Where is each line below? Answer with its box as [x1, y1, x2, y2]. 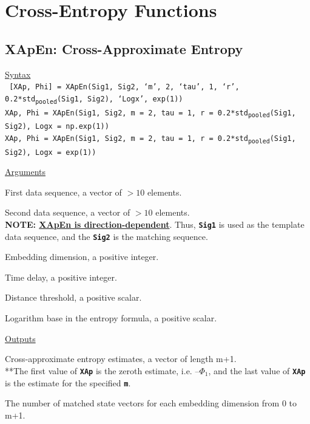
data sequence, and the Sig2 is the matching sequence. [5, 230, 208, 242]
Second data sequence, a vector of [5, 206, 130, 219]
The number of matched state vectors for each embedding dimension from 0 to [5, 397, 297, 409]
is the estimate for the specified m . [5, 376, 131, 389]
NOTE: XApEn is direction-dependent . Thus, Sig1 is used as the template [5, 217, 305, 230]
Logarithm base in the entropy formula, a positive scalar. [5, 312, 217, 324]
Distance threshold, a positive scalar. [5, 291, 142, 304]
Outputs [5, 332, 36, 344]
